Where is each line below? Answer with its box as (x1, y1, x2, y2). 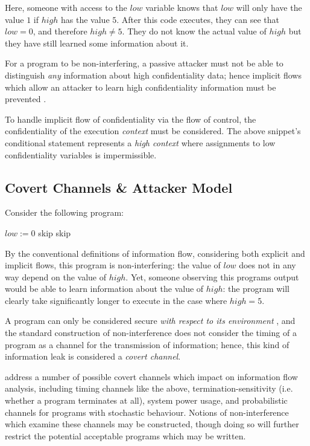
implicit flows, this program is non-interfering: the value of (5, 259, 221, 271)
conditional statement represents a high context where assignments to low (5, 136, 276, 149)
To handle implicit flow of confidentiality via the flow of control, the (5, 112, 256, 125)
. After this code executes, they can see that (116, 13, 279, 25)
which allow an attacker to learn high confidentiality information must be (5, 80, 276, 93)
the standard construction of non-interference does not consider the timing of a (5, 326, 297, 339)
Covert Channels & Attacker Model (5, 178, 233, 196)
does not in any (239, 259, 296, 271)
